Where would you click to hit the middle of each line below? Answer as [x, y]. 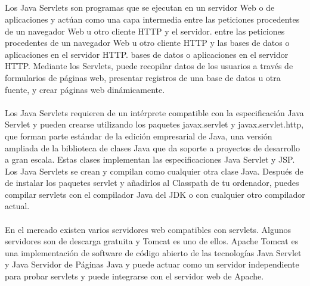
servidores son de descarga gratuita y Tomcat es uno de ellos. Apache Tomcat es [152, 241]
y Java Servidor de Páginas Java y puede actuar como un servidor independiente [152, 264]
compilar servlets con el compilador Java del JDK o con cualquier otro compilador [155, 194]
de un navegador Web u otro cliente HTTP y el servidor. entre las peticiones [145, 31]
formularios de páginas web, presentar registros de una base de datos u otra [143, 77]
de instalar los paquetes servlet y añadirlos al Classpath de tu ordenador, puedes [152, 183]
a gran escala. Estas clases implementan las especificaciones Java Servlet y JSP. [150, 159]
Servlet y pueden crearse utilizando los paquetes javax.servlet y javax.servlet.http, [154, 124]
